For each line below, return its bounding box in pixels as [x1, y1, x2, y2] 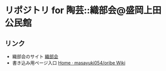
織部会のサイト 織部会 [12, 54, 59, 59]
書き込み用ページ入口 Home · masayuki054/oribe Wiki [12, 60, 126, 66]
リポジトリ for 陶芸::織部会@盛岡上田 [5, 5, 161, 16]
